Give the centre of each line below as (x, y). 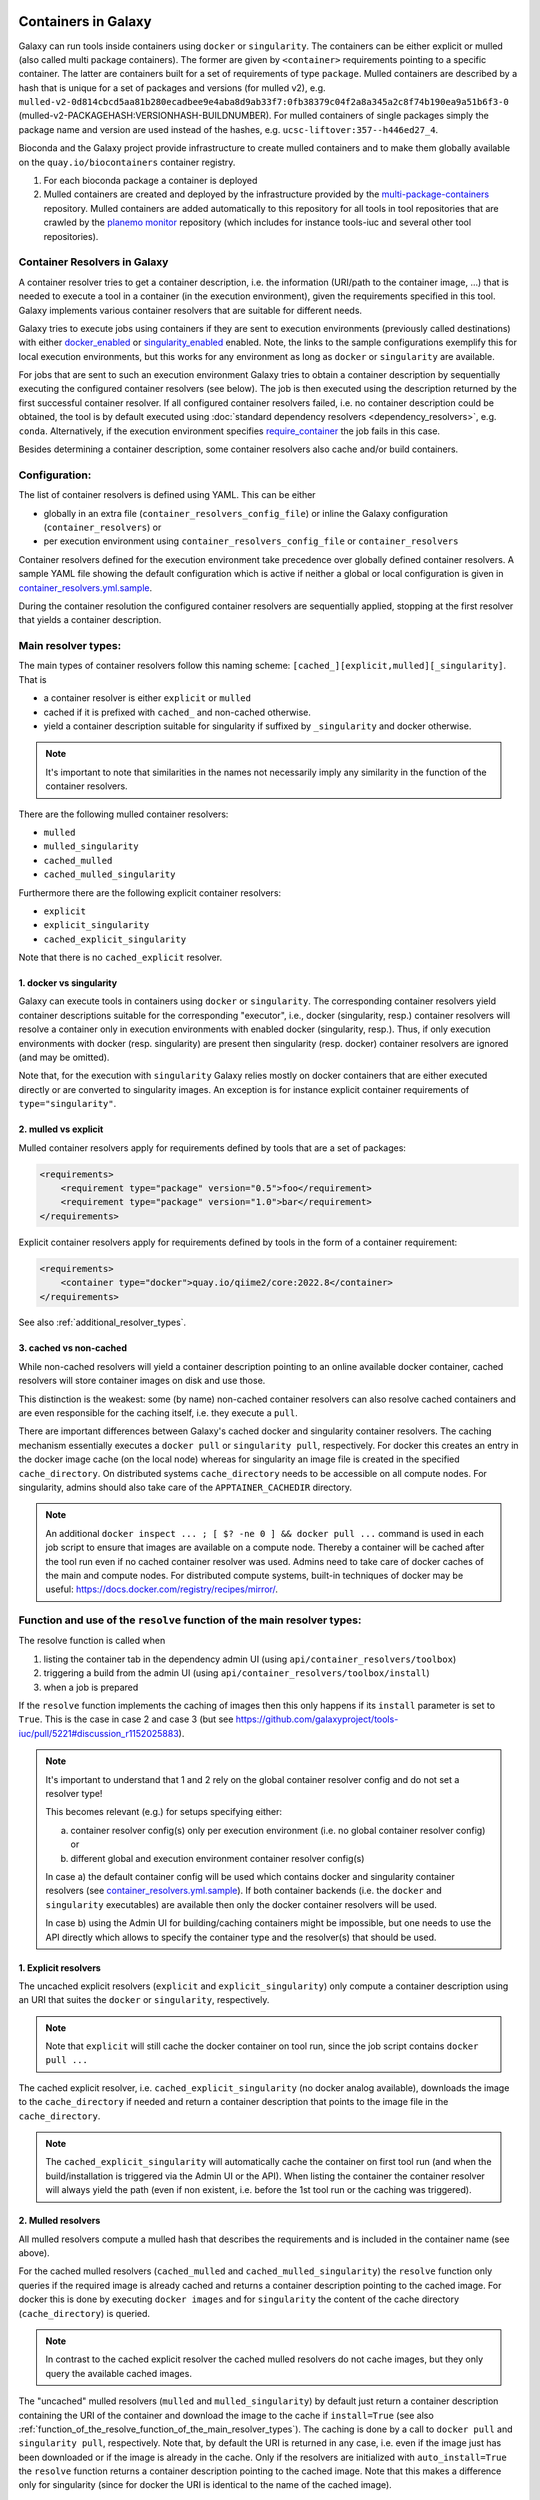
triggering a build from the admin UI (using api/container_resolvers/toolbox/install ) (236, 1673)
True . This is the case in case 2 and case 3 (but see (126, 1719)
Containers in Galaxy (85, 21)
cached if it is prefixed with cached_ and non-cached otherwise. (177, 712)
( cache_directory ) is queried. (84, 2313)
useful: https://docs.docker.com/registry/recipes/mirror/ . (162, 1589)
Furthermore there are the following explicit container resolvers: (150, 892)
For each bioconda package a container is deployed (150, 181)
